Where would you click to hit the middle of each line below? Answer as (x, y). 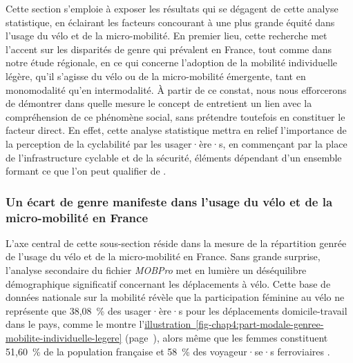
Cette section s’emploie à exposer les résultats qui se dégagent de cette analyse (172, 8)
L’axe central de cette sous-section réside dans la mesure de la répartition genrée (176, 243)
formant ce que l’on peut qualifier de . (86, 171)
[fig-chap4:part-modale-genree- (260, 324)
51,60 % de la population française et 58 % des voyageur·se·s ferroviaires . (168, 351)
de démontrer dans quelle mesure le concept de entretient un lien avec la (159, 103)
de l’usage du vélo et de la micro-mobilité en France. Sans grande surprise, (163, 256)
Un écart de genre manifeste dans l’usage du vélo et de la (169, 201)
